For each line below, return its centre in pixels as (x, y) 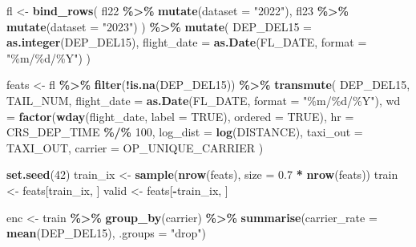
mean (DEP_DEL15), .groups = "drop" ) (106, 233)
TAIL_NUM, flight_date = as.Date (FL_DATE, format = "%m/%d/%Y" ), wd (204, 100)
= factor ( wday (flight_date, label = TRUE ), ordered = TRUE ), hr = (180, 116)
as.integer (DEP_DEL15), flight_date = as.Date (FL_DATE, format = (187, 42)
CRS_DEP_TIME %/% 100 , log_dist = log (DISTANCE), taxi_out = (185, 132)
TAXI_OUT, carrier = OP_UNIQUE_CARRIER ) (135, 147)
